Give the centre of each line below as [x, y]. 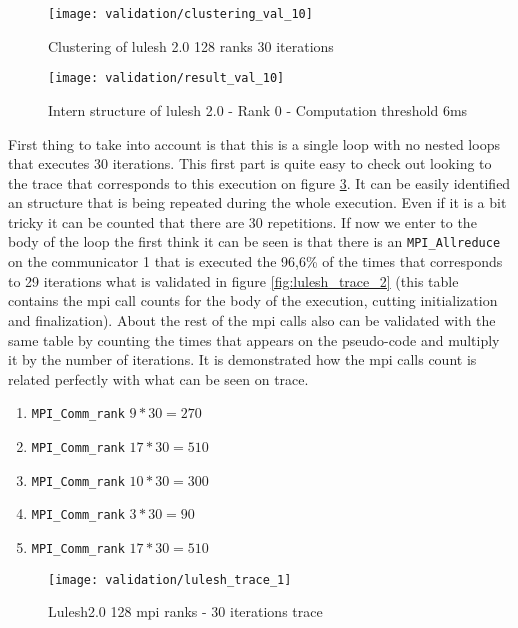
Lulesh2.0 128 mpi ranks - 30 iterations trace [185, 611]
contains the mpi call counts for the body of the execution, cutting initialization [253, 300]
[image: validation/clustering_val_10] [180, 14]
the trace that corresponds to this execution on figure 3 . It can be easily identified [259, 182]
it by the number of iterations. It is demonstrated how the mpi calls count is [242, 359]
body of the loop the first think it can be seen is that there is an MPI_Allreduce [254, 241]
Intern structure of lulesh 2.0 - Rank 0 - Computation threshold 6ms [258, 109]
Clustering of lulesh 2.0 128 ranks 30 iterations [191, 45]
